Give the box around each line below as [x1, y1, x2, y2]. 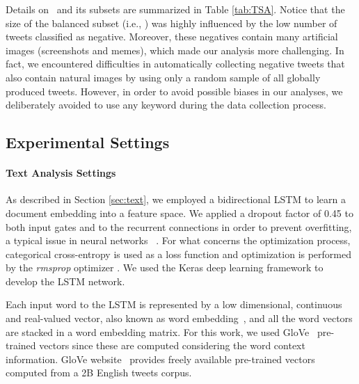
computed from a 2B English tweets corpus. [6, 365, 192, 380]
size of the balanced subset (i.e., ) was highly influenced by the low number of [6, 15, 337, 30]
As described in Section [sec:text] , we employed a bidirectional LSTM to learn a [6, 192, 346, 207]
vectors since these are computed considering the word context [39, 338, 305, 353]
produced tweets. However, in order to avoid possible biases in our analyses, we [6, 83, 343, 98]
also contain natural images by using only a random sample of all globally [6, 70, 321, 84]
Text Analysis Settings [6, 166, 116, 180]
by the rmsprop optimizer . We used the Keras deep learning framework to [6, 260, 324, 275]
